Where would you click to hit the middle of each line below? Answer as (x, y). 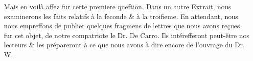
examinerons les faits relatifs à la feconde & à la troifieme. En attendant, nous (121, 16)
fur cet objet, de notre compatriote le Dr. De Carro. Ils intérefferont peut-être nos (126, 35)
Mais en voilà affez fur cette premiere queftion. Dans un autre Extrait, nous (117, 6)
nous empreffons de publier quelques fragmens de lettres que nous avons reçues (122, 26)
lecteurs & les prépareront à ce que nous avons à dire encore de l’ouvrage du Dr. (124, 45)
